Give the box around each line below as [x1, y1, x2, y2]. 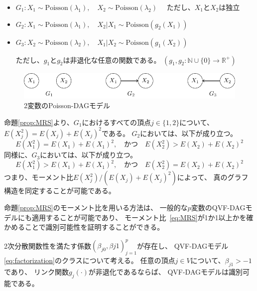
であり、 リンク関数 [4, 266, 69, 277]
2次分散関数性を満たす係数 [4, 240, 91, 251]
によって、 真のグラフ [177, 172, 249, 182]
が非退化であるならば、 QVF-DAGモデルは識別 [88, 266, 243, 277]
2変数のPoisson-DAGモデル [24, 100, 110, 111]
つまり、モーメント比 [4, 172, 73, 182]
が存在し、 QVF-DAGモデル [136, 240, 229, 251]
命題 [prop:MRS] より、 [4, 117, 74, 127]
